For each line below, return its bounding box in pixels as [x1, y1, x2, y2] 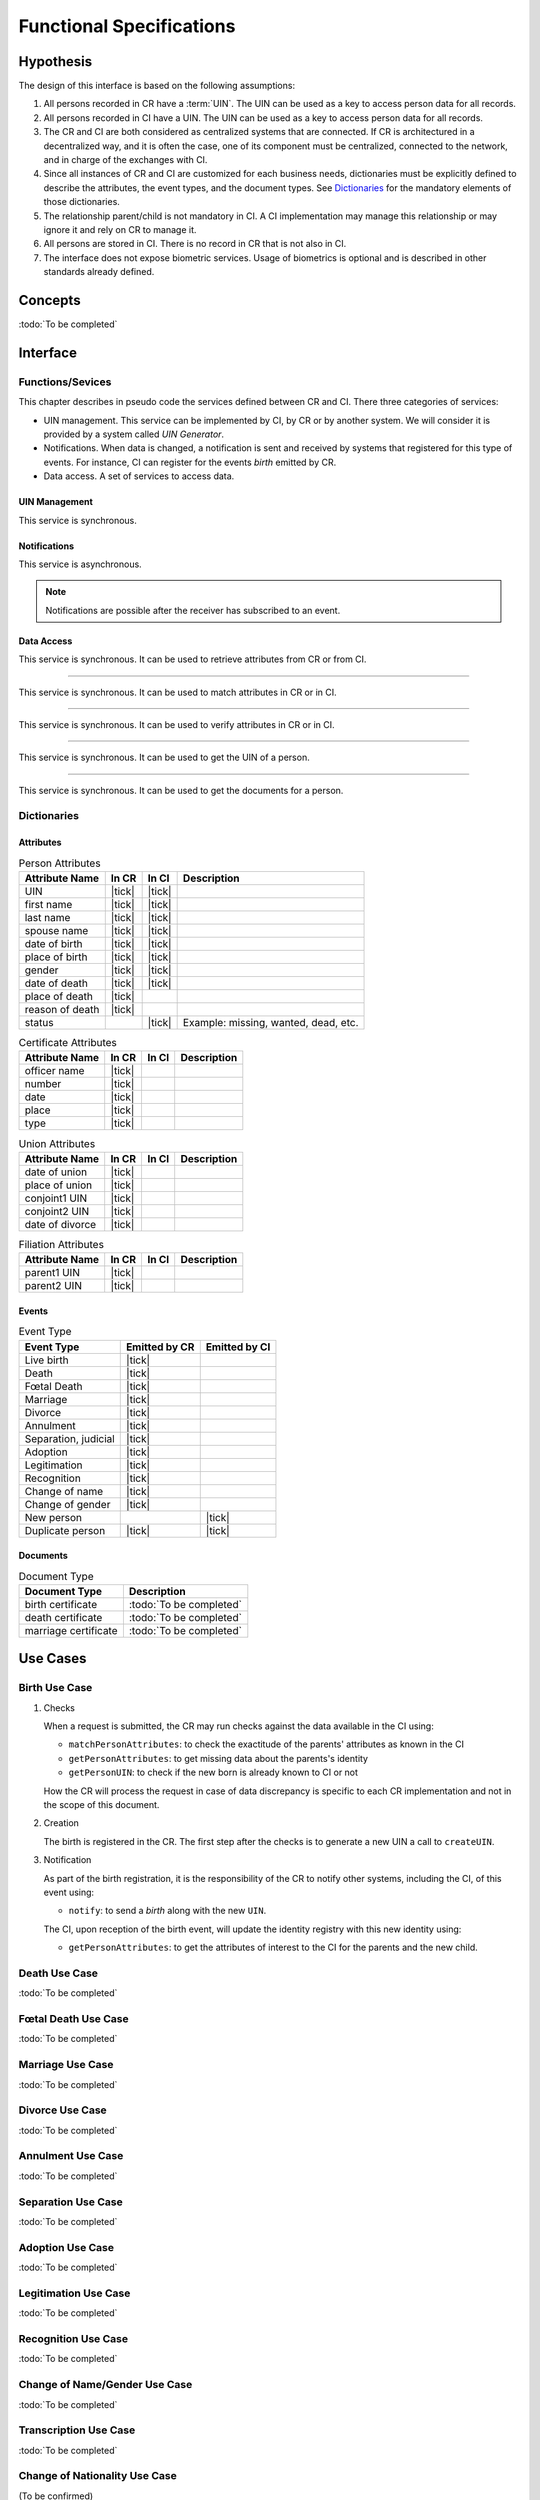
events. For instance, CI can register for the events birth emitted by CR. [43, 456, 337, 468]
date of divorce [24, 1217, 97, 1231]
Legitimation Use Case [18, 2286, 131, 2300]
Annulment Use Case [18, 2149, 124, 2163]
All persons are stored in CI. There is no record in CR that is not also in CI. [43, 238, 347, 250]
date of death [24, 976, 89, 990]
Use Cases [18, 1650, 87, 1667]
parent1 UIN [24, 1266, 80, 1280]
